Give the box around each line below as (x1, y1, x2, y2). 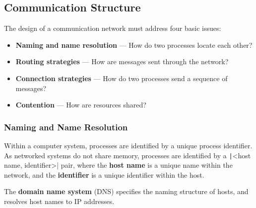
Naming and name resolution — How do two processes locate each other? (15, 39, 253, 50)
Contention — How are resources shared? (15, 100, 146, 110)
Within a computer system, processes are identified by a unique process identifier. (4, 140, 253, 150)
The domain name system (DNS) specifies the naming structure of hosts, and (4, 186, 249, 197)
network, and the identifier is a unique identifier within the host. (4, 169, 204, 180)
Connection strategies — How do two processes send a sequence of (15, 73, 228, 83)
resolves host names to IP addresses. (4, 196, 115, 207)
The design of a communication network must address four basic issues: (4, 23, 221, 33)
